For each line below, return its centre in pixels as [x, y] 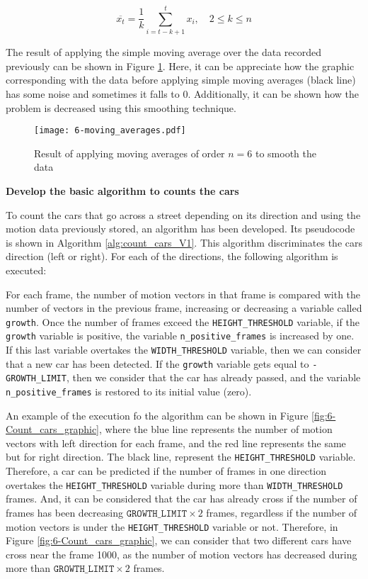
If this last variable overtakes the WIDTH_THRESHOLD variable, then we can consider [184, 349]
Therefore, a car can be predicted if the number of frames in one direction [166, 471]
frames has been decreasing [64, 512]
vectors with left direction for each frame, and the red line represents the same [176, 443]
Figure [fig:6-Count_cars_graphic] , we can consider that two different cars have [179, 540]
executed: [26, 270]
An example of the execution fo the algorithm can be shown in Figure [157, 415]
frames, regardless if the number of [282, 512]
